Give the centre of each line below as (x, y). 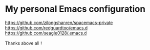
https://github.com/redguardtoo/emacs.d (46, 27)
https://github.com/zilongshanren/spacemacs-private (59, 23)
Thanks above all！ (24, 43)
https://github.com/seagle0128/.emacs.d (46, 33)
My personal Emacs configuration (75, 9)
